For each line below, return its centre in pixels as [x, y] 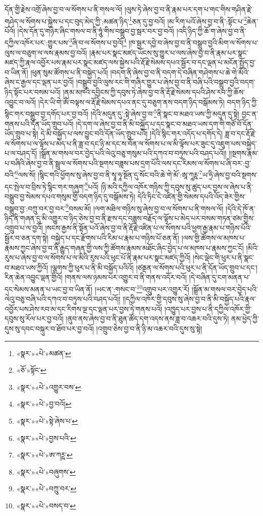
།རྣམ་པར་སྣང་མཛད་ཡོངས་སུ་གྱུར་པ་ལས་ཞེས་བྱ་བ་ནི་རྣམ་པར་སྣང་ [169, 52]
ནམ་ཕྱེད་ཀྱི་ [245, 319]
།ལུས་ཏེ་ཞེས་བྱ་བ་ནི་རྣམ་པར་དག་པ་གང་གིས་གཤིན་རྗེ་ [188, 9]
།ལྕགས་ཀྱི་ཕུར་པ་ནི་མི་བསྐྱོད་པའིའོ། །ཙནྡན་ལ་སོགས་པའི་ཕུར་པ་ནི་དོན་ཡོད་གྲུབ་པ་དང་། [154, 267]
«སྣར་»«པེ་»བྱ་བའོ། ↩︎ [44, 404]
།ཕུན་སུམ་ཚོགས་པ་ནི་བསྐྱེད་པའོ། [69, 72]
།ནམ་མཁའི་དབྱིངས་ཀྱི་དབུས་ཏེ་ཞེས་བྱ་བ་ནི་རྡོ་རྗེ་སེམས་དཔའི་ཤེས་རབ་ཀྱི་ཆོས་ [154, 92]
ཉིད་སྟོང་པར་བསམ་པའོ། [33, 92]
